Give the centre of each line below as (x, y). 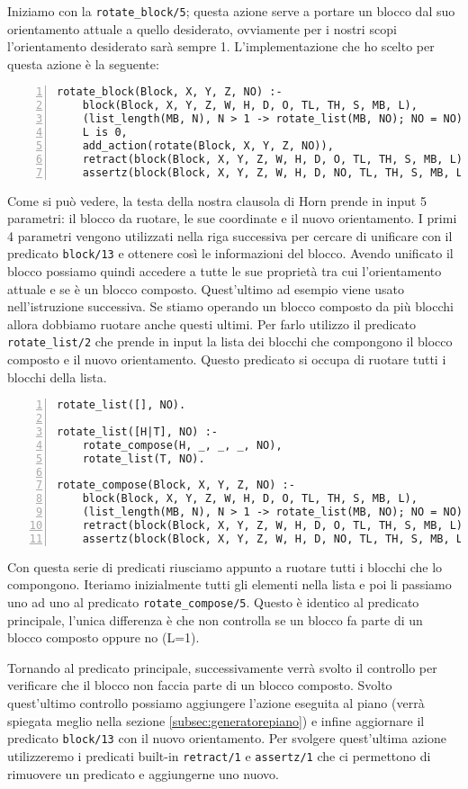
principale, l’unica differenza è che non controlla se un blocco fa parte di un (215, 619)
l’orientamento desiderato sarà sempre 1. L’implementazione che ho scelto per (221, 46)
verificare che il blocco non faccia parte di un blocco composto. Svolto (200, 685)
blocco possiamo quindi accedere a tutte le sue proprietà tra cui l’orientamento (225, 271)
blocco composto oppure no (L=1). (103, 637)
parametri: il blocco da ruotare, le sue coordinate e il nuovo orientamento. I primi (232, 218)
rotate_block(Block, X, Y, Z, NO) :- (170, 92)
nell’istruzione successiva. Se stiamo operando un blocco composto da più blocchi (230, 306)
